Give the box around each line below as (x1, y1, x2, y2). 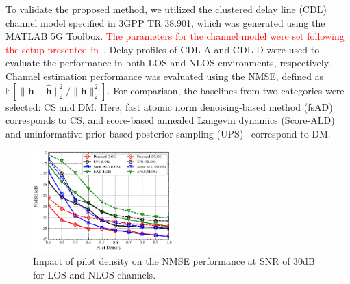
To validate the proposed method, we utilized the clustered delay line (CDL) (5, 2, 327, 16)
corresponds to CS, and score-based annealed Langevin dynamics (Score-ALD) (5, 113, 335, 127)
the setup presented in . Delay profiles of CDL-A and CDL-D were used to (5, 42, 320, 56)
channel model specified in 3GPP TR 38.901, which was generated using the (5, 15, 325, 29)
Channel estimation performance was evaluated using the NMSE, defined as (5, 68, 324, 83)
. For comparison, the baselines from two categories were (107, 83, 345, 97)
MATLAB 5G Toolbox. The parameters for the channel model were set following (5, 29, 345, 43)
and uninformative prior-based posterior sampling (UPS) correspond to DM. (5, 126, 331, 140)
